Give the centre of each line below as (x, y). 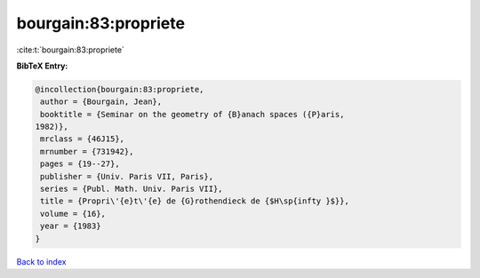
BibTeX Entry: (42, 66)
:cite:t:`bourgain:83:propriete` (70, 50)
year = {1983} (71, 226)
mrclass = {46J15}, (82, 139)
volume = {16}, (73, 214)
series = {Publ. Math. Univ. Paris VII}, (132, 189)
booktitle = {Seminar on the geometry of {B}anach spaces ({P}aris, (192, 114)
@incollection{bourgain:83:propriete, (120, 89)
